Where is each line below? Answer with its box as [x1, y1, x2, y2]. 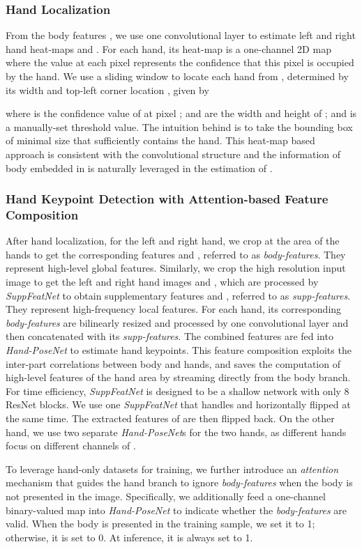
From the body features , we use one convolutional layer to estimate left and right [6, 28, 356, 42]
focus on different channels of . [6, 438, 136, 453]
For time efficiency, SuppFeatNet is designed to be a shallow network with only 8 [6, 383, 349, 398]
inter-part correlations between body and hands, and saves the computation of [6, 356, 340, 371]
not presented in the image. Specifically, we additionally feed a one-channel [6, 488, 326, 503]
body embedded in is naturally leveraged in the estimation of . [6, 160, 273, 175]
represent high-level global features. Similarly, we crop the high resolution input [6, 261, 346, 275]
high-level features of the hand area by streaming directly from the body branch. [6, 370, 351, 385]
